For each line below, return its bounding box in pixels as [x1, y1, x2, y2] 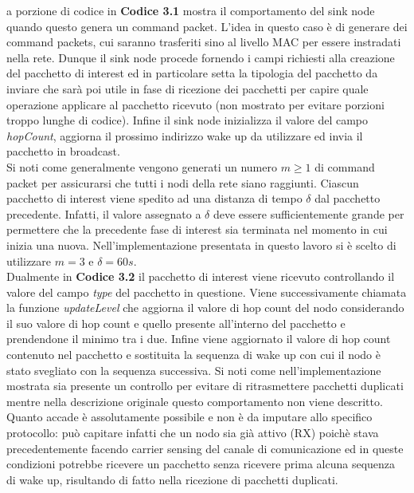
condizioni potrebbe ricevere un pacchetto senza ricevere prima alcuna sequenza [6, 456, 396, 472]
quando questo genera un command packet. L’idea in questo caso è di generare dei [6, 18, 408, 34]
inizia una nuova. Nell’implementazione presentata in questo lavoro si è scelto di [6, 236, 396, 253]
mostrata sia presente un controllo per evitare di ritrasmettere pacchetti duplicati [6, 377, 404, 394]
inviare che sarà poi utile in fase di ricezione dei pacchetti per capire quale [6, 80, 369, 97]
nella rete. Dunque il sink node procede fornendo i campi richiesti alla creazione [6, 49, 395, 65]
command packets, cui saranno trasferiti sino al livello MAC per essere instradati [6, 34, 401, 50]
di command [314, 158, 375, 175]
